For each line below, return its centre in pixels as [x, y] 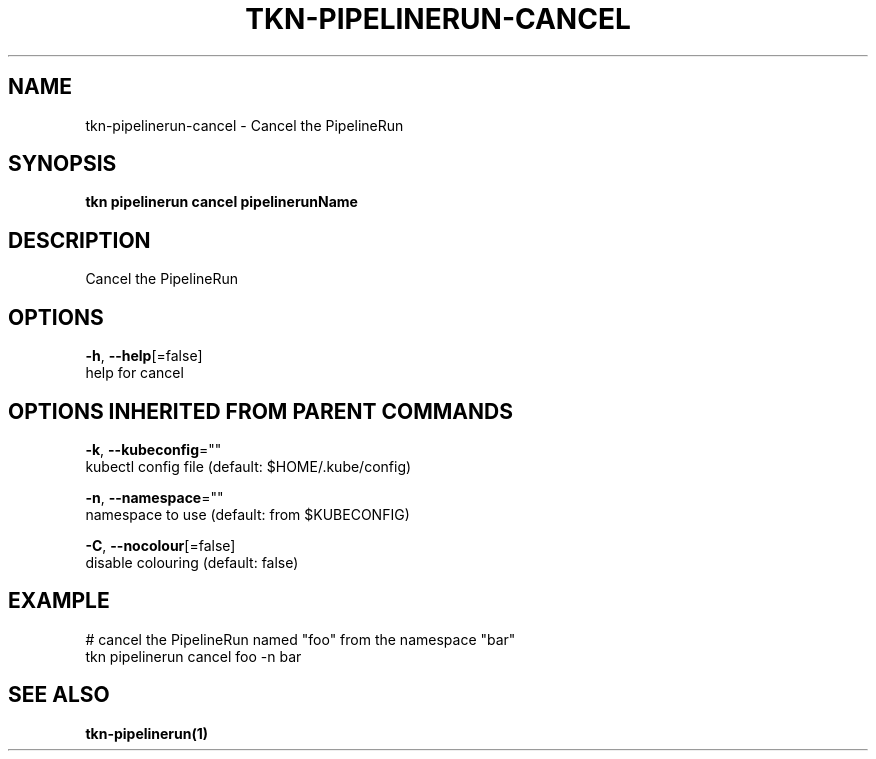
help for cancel [134, 373]
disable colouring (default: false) [192, 562]
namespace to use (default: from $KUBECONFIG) [247, 514]
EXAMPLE [59, 601]
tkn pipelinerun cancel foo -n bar [193, 656]
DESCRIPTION [79, 240]
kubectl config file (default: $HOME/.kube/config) [248, 466]
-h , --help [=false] [144, 356]
